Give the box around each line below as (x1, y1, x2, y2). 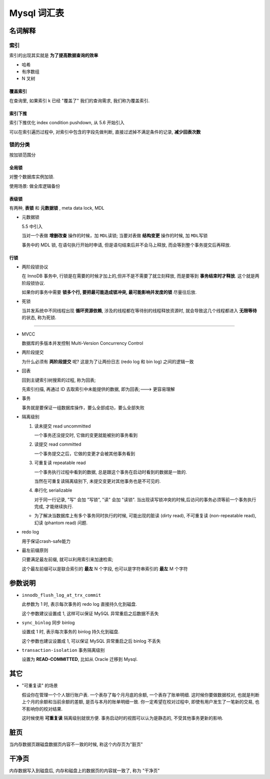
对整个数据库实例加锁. (9, 174, 55, 180)
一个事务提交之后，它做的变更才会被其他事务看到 (34, 451, 135, 457)
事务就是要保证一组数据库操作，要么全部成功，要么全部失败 (21, 405, 144, 411)
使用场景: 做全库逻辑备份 (9, 183, 60, 189)
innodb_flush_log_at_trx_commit (21, 592, 101, 598)
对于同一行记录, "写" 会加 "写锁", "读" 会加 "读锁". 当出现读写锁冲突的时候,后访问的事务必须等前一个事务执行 (34, 496, 256, 503)
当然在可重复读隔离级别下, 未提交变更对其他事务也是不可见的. (34, 478, 161, 484)
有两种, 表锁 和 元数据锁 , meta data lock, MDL (9, 205, 104, 211)
